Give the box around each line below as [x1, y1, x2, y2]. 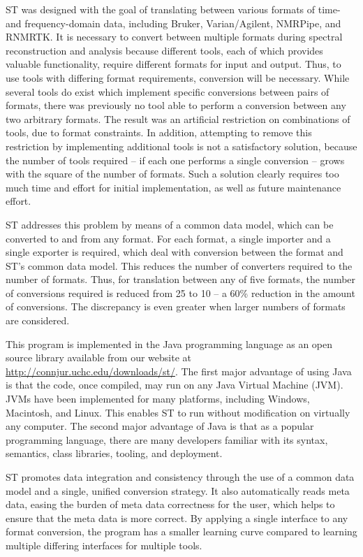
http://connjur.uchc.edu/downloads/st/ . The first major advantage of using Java [6, 363, 352, 378]
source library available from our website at [6, 350, 191, 365]
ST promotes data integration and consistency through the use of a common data [6, 470, 355, 484]
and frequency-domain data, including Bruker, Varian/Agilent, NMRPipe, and [6, 15, 341, 30]
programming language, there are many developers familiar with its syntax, [6, 432, 328, 447]
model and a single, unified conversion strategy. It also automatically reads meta [6, 483, 350, 498]
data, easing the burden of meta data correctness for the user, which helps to [6, 497, 335, 512]
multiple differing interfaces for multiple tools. [6, 537, 202, 552]
